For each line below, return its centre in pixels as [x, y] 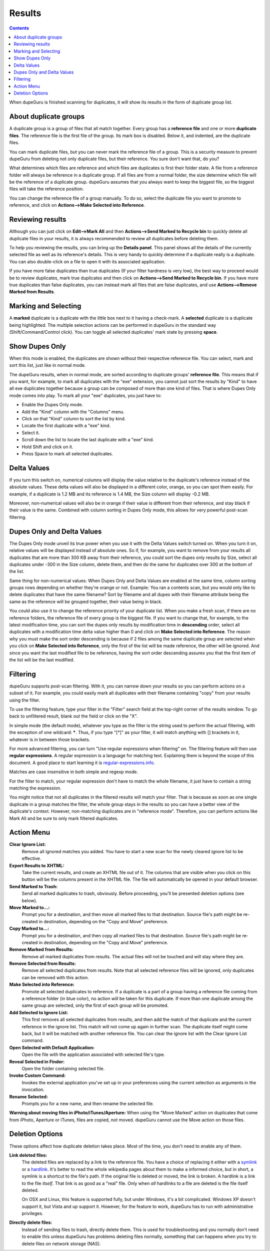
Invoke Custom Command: [37, 1075]
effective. [31, 859]
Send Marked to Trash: [33, 886]
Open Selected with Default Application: [52, 1047]
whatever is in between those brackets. [50, 739]
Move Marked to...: [29, 907]
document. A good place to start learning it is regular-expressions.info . [82, 763]
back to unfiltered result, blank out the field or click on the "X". [73, 716]
